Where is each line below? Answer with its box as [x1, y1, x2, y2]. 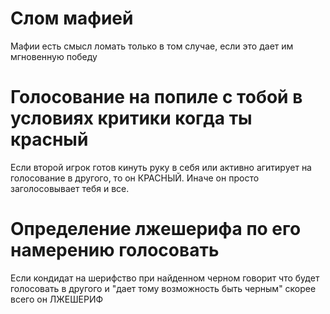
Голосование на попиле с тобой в [10, 86, 303, 109]
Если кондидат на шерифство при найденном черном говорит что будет [10, 272, 320, 284]
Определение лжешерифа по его [10, 218, 302, 241]
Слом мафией [10, 7, 134, 30]
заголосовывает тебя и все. [10, 182, 130, 194]
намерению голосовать [10, 239, 220, 262]
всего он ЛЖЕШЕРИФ [10, 293, 104, 305]
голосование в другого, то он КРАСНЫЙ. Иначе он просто [10, 172, 260, 184]
